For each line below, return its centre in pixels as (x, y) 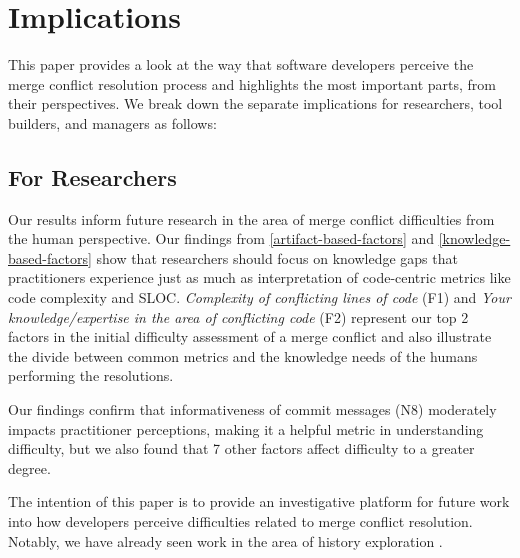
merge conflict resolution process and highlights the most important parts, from (252, 83)
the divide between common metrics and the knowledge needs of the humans (243, 355)
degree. (29, 467)
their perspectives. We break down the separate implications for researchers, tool (255, 103)
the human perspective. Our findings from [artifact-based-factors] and (221, 238)
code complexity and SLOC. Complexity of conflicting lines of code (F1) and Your (259, 297)
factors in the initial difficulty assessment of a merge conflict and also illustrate (250, 336)
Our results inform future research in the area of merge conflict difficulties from (251, 218)
